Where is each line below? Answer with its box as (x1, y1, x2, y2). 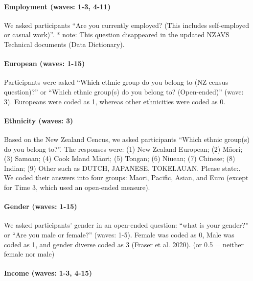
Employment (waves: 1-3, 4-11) (4, 1, 111, 11)
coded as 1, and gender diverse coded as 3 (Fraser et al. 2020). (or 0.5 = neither (4, 239, 244, 249)
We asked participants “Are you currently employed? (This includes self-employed (4, 20, 250, 30)
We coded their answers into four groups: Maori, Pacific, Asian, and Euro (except (4, 172, 249, 183)
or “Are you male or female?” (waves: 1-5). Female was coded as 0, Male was (4, 229, 234, 239)
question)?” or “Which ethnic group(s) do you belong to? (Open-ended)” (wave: (4, 86, 244, 96)
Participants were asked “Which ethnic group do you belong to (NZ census (4, 77, 228, 87)
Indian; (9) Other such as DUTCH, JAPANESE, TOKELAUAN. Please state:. (4, 163, 241, 173)
